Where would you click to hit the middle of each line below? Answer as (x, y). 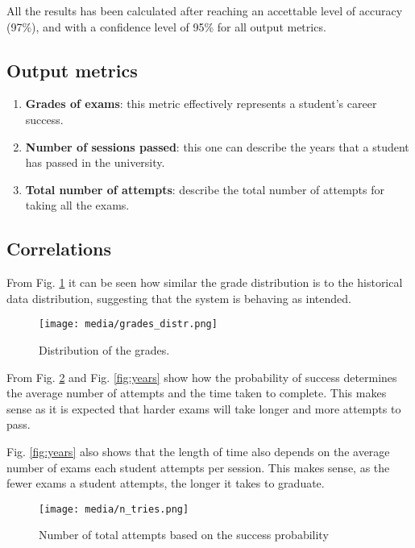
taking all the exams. (77, 205)
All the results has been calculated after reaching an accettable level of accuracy (205, 10)
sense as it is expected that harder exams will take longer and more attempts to (204, 408)
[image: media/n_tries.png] (114, 509)
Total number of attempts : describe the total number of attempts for (205, 189)
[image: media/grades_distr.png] (128, 324)
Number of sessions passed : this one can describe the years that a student (217, 146)
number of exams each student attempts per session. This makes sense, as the (198, 467)
